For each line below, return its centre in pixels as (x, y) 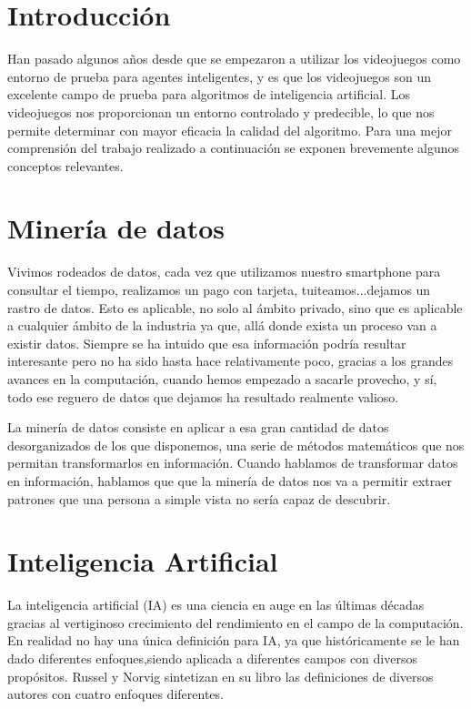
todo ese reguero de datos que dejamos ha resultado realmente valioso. (203, 396)
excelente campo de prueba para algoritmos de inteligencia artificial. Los (209, 94)
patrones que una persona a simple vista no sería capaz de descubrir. (199, 498)
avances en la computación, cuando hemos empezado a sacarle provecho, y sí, (222, 378)
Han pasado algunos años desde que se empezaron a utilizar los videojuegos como (234, 59)
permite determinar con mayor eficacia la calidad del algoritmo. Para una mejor (230, 130)
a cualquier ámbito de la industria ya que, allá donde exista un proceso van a (222, 325)
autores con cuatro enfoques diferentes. (115, 694)
